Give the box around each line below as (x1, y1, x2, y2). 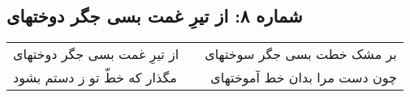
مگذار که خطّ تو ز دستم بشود (13, 68, 177, 87)
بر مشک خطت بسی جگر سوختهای (205, 44, 397, 64)
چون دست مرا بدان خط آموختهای (210, 68, 397, 87)
